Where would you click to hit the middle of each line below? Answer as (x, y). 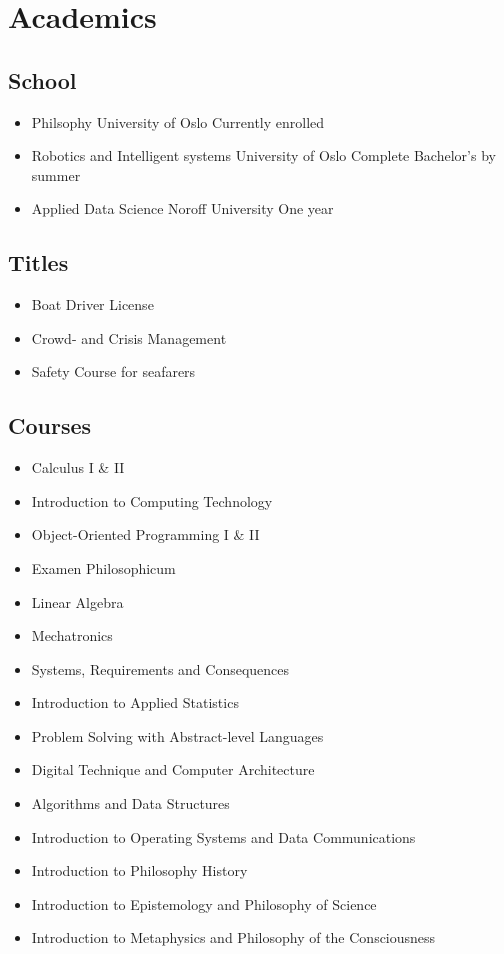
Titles (38, 262)
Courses (50, 425)
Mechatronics (72, 635)
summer (56, 174)
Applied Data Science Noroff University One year (182, 208)
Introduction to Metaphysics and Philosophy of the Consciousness (233, 937)
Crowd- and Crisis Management (129, 337)
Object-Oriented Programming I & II (145, 534)
